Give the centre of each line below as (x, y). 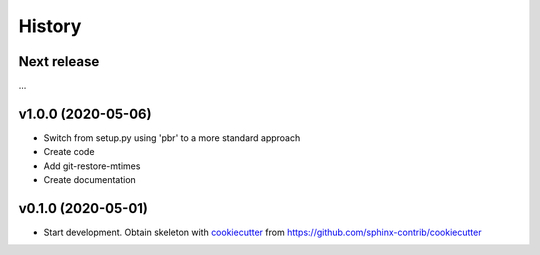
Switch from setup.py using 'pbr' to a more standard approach (172, 137)
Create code (69, 152)
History (50, 26)
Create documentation (90, 180)
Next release (59, 61)
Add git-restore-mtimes (92, 166)
